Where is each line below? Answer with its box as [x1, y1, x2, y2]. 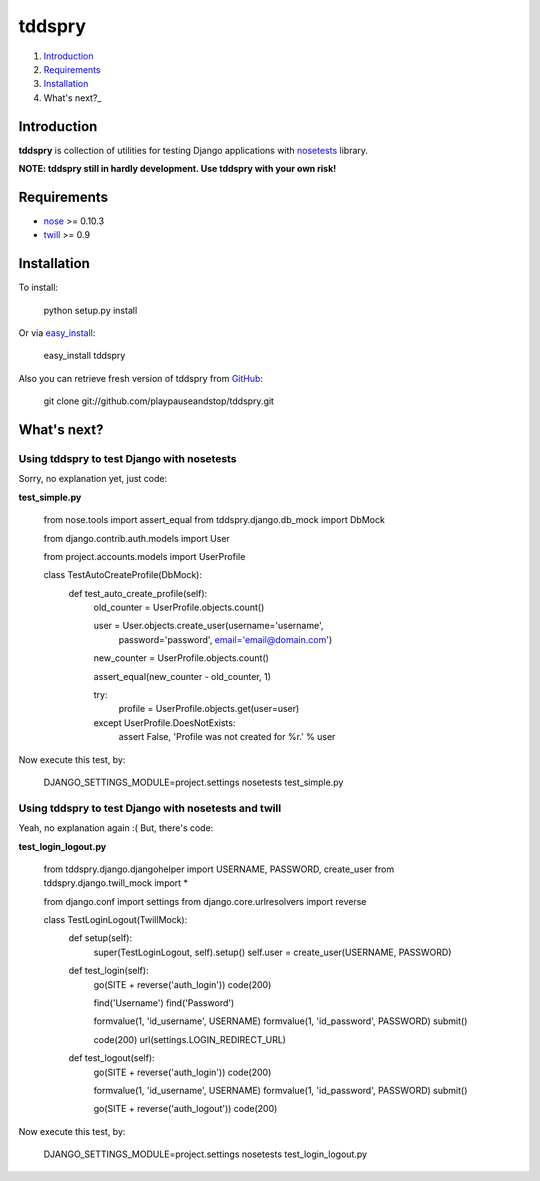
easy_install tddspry [43, 350, 126, 362]
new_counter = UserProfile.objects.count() [93, 652, 270, 664]
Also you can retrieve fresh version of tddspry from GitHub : [18, 372, 264, 384]
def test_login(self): [68, 965, 149, 977]
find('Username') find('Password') [93, 997, 235, 1009]
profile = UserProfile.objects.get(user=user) [118, 703, 300, 715]
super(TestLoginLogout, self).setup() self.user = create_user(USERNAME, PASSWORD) [93, 946, 452, 958]
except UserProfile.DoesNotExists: [93, 716, 236, 729]
